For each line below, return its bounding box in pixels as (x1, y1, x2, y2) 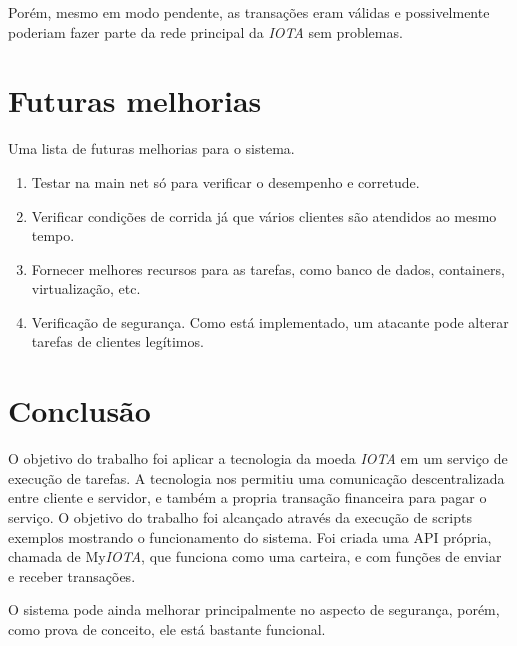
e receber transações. (8, 565, 136, 586)
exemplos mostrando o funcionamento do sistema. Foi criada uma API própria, (8, 526, 492, 547)
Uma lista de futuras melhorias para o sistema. (8, 138, 295, 159)
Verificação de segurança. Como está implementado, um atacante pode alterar (31, 311, 509, 332)
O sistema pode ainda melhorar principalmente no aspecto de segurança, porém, (8, 599, 500, 620)
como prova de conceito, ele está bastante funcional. (8, 618, 326, 639)
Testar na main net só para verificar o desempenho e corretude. (31, 171, 420, 192)
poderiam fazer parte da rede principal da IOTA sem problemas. (8, 21, 403, 42)
